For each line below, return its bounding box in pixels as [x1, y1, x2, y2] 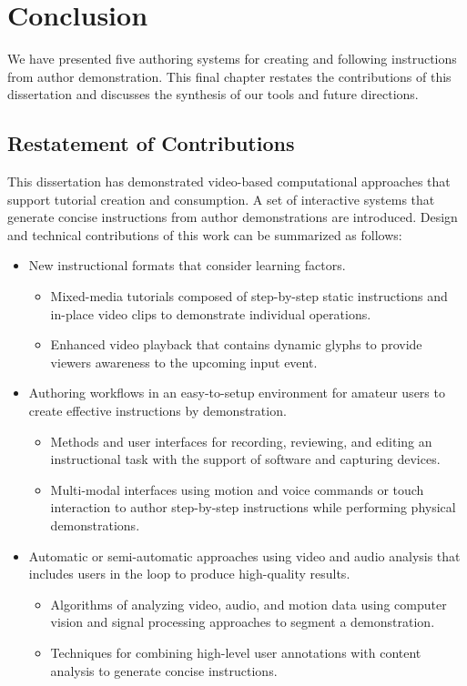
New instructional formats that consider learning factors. [28, 256, 346, 275]
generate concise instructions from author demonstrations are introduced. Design [7, 207, 458, 227]
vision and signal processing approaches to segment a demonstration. [50, 612, 435, 631]
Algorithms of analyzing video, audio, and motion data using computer [50, 594, 447, 613]
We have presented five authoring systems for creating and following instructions [7, 49, 457, 68]
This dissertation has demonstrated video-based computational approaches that [7, 172, 451, 191]
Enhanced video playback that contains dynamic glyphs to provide [50, 335, 422, 354]
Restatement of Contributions [7, 129, 295, 157]
